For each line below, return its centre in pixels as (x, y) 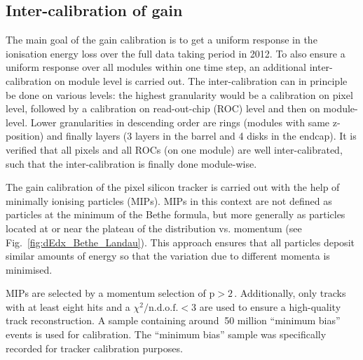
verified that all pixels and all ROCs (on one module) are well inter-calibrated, (174, 149)
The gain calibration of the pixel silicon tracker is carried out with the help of (173, 187)
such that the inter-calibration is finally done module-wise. (131, 163)
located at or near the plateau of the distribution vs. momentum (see (154, 228)
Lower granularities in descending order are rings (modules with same (180, 122)
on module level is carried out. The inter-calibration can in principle (201, 80)
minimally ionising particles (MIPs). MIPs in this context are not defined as (169, 200)
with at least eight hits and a (68, 306)
